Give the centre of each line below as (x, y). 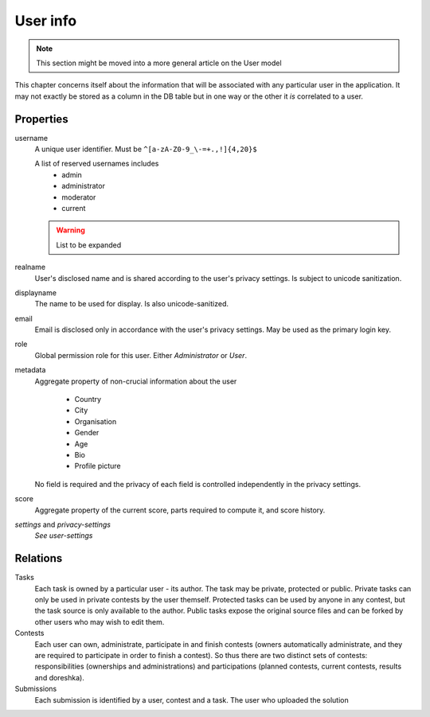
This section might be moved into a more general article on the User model (159, 63)
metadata (30, 370)
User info (46, 21)
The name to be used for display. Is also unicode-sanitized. (132, 304)
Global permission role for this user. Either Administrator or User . (141, 355)
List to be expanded (89, 245)
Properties (41, 119)
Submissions (36, 689)
